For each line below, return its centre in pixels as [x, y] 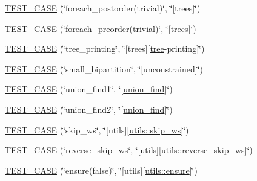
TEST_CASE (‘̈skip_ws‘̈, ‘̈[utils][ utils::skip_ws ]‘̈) [97, 129]
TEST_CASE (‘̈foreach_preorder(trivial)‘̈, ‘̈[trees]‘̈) [101, 28]
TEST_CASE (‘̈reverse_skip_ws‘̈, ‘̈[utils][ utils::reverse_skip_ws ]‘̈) [129, 150]
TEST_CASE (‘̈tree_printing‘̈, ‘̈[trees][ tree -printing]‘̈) [105, 49]
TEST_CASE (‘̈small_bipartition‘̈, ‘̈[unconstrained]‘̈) [104, 68]
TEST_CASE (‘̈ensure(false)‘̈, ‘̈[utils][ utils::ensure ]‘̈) [101, 170]
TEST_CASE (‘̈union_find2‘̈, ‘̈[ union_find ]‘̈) [89, 109]
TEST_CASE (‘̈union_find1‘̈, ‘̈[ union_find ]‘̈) [89, 89]
